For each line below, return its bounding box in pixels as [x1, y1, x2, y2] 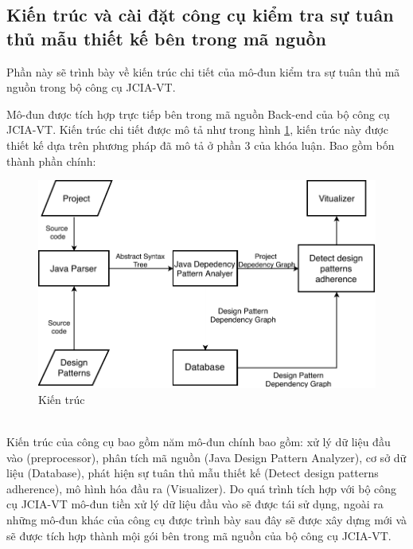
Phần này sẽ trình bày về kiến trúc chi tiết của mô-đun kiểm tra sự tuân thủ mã [6, 63, 400, 80]
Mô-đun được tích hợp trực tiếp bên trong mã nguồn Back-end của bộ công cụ [6, 105, 390, 122]
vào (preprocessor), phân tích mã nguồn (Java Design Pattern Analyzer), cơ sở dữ [6, 449, 407, 465]
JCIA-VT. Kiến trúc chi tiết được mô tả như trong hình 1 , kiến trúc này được [6, 121, 388, 138]
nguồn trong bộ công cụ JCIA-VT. [6, 79, 176, 96]
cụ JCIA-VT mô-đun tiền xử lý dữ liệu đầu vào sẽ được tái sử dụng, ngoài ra [6, 496, 384, 512]
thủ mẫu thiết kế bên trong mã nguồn [6, 25, 326, 50]
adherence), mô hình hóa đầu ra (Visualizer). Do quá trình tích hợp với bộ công [6, 480, 397, 496]
